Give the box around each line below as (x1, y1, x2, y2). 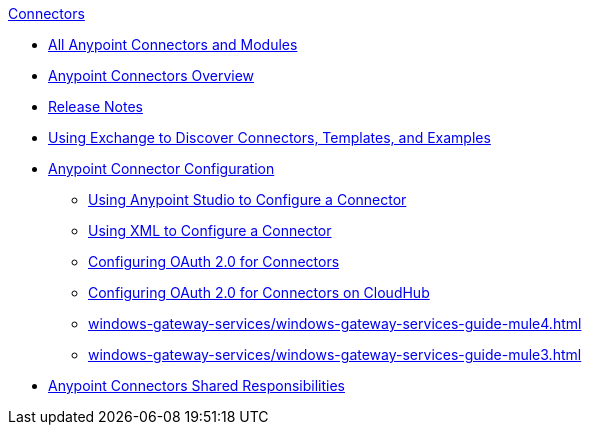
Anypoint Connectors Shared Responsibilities (48, 377, 345, 394)
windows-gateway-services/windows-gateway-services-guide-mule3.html (88, 346, 582, 363)
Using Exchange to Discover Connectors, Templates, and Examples (48, 129, 491, 146)
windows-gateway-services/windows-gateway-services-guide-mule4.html (88, 315, 582, 332)
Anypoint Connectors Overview (48, 67, 255, 84)
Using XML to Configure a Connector (88, 222, 332, 239)
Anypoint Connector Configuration (48, 160, 275, 177)
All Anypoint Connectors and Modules (48, 36, 298, 53)
